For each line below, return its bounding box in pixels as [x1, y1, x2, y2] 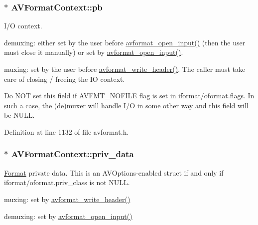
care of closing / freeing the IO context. [4, 73, 125, 84]
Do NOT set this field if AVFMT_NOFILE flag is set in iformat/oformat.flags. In [4, 90, 255, 101]
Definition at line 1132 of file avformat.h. [4, 126, 129, 137]
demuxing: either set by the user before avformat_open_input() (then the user [4, 37, 246, 47]
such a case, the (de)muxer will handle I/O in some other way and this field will [4, 100, 249, 110]
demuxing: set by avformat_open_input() [4, 211, 132, 221]
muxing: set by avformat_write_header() [4, 194, 130, 204]
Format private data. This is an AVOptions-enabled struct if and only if [4, 167, 224, 178]
